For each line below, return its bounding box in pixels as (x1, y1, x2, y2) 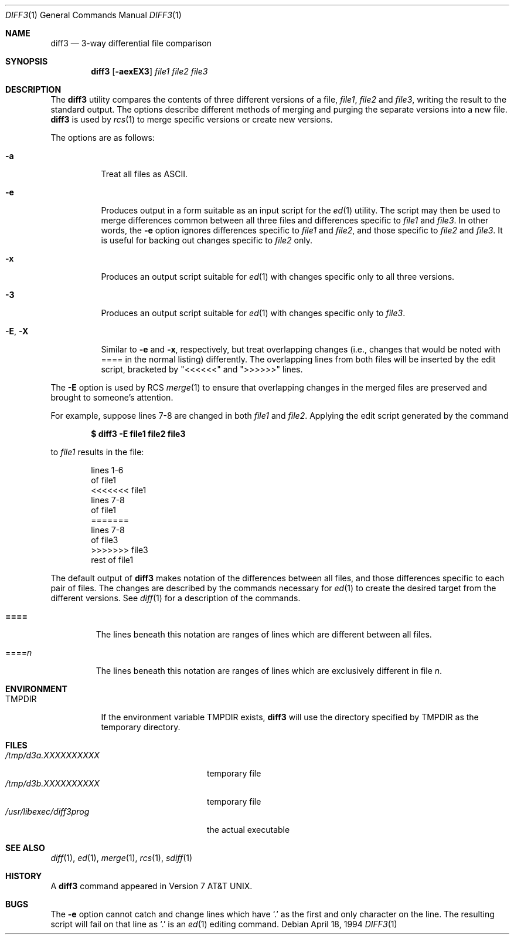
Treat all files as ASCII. (101, 169, 188, 179)
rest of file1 (91, 555, 134, 565)
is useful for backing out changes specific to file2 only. (101, 235, 312, 245)
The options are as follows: (50, 133, 155, 143)
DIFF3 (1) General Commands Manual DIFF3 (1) (5, 10, 182, 20)
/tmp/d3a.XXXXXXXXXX (5, 750, 100, 760)
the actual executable (207, 825, 290, 835)
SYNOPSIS (5, 56, 48, 66)
